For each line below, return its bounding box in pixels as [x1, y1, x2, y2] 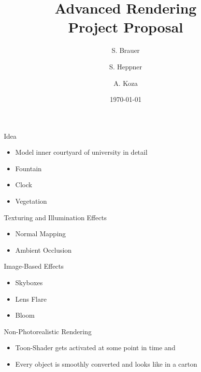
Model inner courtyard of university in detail [15, 147, 148, 157]
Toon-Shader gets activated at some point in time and [15, 342, 175, 353]
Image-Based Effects [4, 261, 64, 271]
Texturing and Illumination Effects [4, 212, 107, 222]
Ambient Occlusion [15, 244, 72, 255]
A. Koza [114, 78, 138, 88]
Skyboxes [15, 277, 43, 288]
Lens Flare [15, 293, 47, 304]
